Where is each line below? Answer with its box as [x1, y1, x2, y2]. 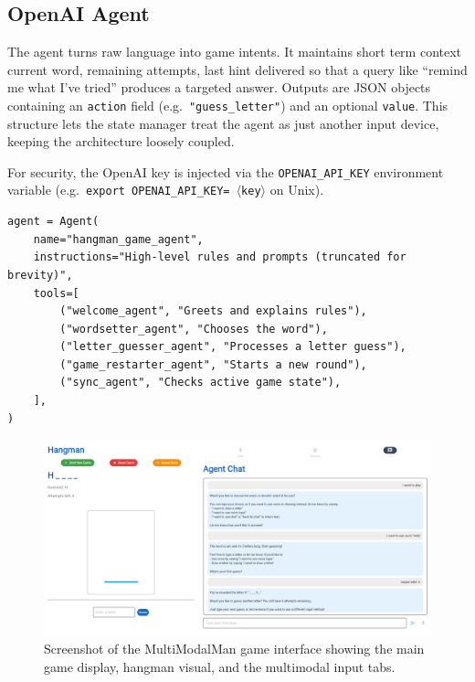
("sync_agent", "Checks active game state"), [59, 376, 342, 389]
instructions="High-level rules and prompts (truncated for [33, 250, 406, 264]
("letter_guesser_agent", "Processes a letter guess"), [59, 340, 406, 354]
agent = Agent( [7, 215, 100, 229]
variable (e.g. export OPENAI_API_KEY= [7, 180, 230, 199]
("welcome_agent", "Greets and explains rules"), [59, 304, 367, 318]
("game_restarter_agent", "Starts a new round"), [59, 357, 367, 371]
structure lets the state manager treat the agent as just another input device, [7, 113, 439, 133]
